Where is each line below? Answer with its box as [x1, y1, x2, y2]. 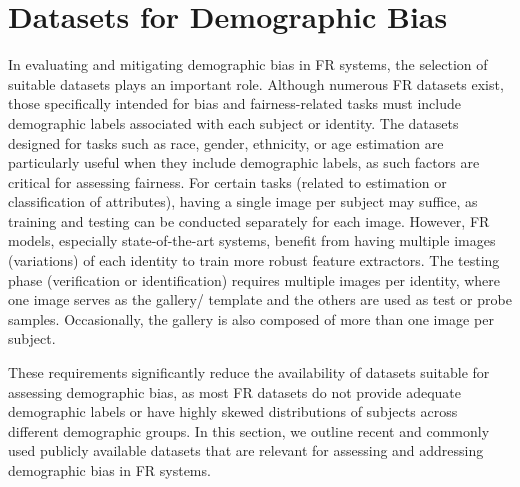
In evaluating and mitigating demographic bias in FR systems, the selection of [8, 54, 488, 75]
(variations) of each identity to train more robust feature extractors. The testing [8, 250, 500, 271]
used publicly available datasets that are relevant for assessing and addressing [8, 440, 484, 461]
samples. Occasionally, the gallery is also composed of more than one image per [8, 308, 494, 329]
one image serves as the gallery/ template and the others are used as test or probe [8, 289, 512, 310]
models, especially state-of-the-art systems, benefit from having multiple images [8, 230, 496, 251]
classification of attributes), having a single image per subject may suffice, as [8, 191, 478, 212]
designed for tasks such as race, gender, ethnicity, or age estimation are [8, 132, 444, 153]
